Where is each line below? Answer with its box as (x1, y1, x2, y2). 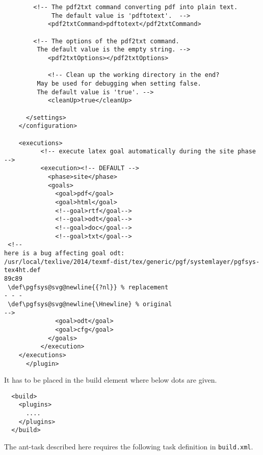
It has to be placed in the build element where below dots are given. (4, 374, 217, 385)
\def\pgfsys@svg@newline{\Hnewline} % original (8, 300, 172, 308)
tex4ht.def (4, 266, 41, 274)
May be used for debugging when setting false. (37, 79, 201, 87)
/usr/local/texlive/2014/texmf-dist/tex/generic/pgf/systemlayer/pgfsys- (4, 258, 260, 265)
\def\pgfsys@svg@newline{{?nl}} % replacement (8, 283, 169, 291)
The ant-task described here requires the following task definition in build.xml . (4, 441, 253, 452)
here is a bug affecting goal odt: (4, 250, 125, 257)
